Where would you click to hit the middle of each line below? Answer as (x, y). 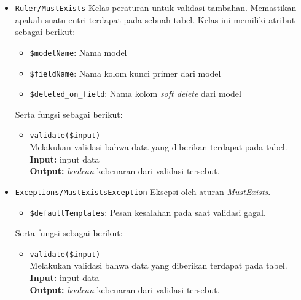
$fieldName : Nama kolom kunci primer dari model (125, 73)
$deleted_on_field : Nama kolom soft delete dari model (135, 94)
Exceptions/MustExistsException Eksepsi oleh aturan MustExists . (143, 191)
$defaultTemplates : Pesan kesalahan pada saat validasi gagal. (148, 212)
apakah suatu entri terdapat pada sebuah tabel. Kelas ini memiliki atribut (155, 19)
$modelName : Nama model (78, 52)
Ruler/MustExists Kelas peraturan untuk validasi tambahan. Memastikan (156, 7)
